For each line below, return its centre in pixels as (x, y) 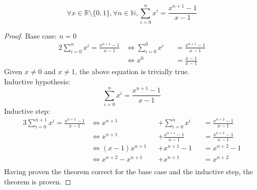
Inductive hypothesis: (37, 81)
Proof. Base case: (30, 35)
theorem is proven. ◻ (38, 181)
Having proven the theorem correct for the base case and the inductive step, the (128, 171)
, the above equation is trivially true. (132, 71)
